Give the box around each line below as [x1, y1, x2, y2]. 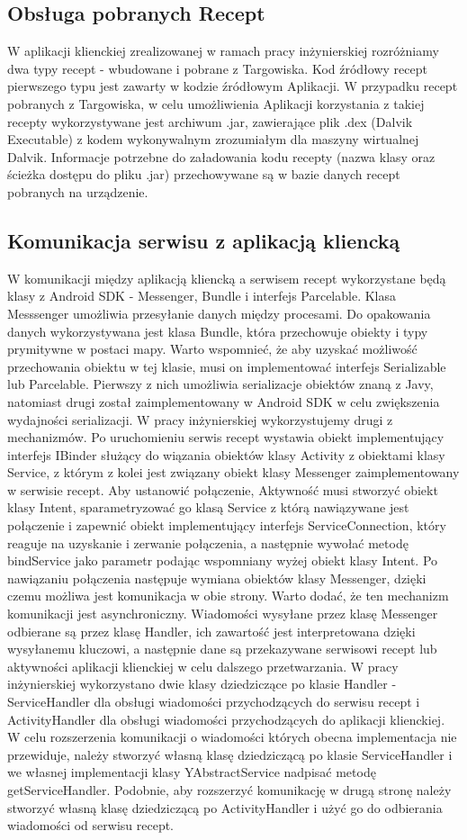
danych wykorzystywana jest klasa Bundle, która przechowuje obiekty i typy [7, 321, 428, 340]
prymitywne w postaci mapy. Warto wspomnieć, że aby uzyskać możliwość [7, 339, 418, 358]
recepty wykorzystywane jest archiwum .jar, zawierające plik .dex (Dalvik [7, 112, 413, 131]
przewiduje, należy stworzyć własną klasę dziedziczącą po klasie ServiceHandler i [7, 745, 453, 763]
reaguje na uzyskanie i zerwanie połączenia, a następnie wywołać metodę [7, 533, 409, 552]
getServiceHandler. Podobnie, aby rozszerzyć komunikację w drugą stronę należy [7, 780, 452, 799]
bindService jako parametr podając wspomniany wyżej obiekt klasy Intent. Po [7, 551, 438, 570]
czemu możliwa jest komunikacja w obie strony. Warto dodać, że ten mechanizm [7, 586, 449, 605]
